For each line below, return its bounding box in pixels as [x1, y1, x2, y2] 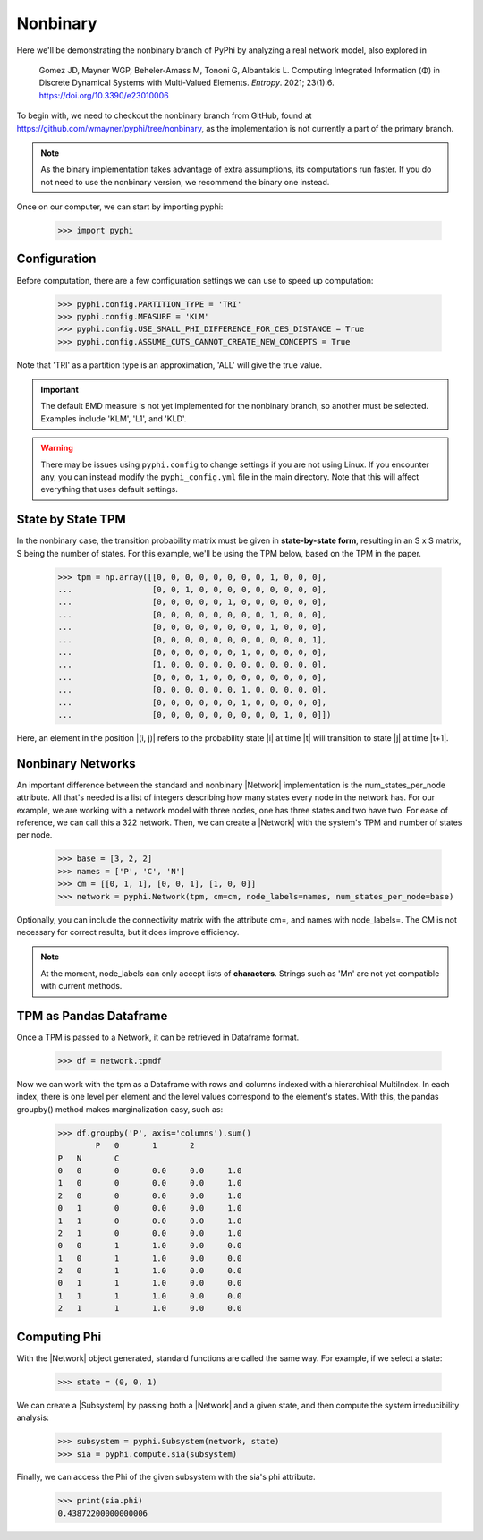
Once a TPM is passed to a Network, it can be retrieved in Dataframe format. [16, 1032, 300, 1042]
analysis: [16, 1412, 49, 1423]
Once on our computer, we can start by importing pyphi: [16, 201, 224, 212]
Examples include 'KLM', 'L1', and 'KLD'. [40, 413, 187, 424]
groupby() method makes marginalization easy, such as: [16, 1103, 224, 1114]
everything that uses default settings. [40, 484, 178, 495]
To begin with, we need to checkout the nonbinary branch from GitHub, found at [16, 110, 312, 121]
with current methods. [40, 981, 123, 991]
